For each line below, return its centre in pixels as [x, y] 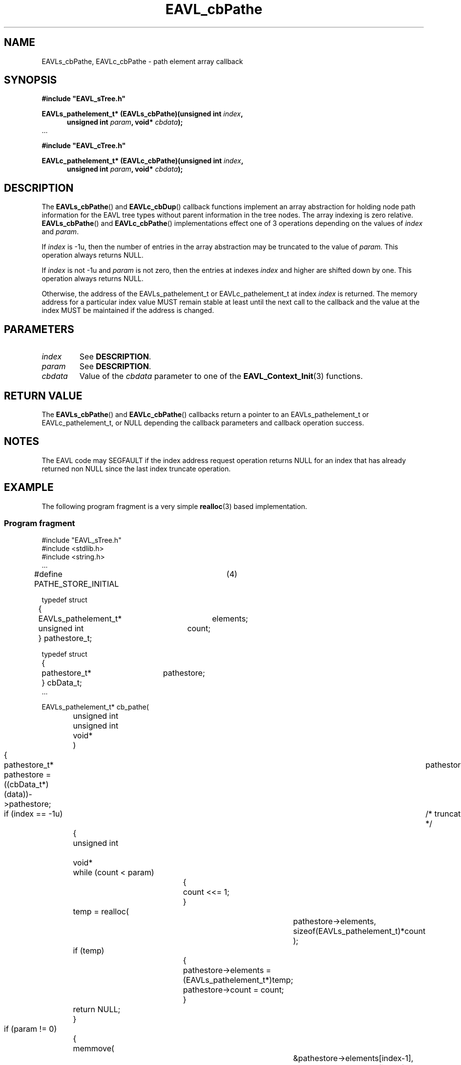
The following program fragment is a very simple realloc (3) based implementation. [174, 506]
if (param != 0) [31, 1029]
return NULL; [97, 1010]
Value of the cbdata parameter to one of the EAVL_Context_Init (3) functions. [221, 376]
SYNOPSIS [31, 80]
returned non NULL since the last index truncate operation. [136, 468]
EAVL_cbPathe [214, 9]
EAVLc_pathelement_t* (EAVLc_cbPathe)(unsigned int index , [143, 161]
